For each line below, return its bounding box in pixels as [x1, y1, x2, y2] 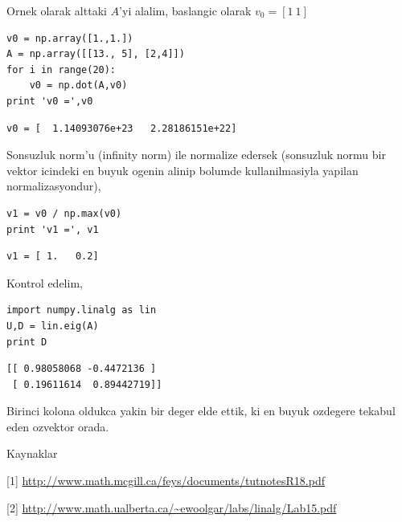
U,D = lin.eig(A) [6, 320, 99, 332]
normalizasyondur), [6, 177, 101, 194]
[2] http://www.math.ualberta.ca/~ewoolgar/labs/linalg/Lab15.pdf [6, 499, 337, 516]
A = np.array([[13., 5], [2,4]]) [6, 48, 185, 60]
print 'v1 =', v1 [6, 223, 99, 235]
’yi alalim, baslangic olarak [119, 2, 252, 18]
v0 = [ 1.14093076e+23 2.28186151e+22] [6, 122, 237, 134]
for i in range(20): [6, 63, 117, 75]
